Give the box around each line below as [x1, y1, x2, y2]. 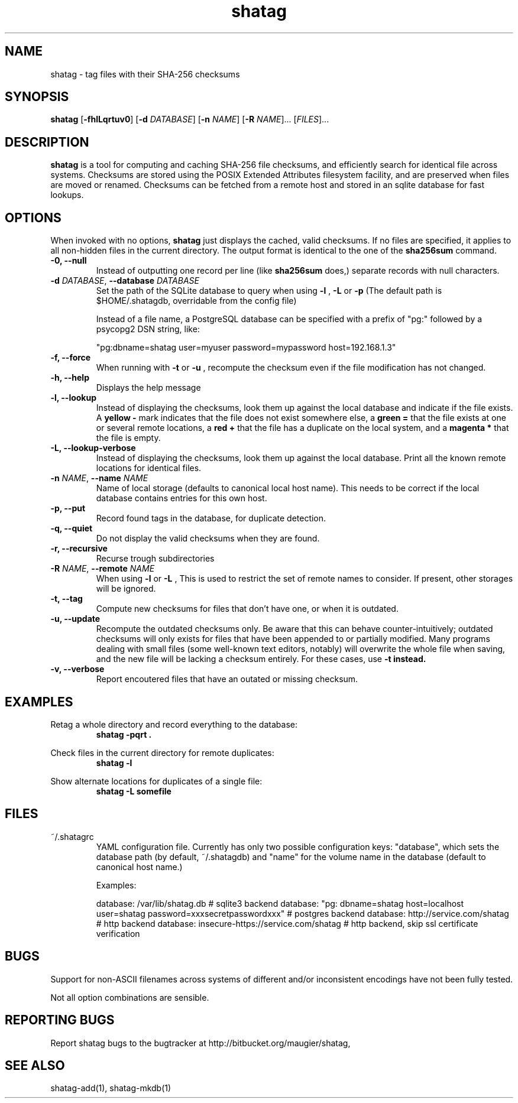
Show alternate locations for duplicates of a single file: [50, 776, 263, 786]
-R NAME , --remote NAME [50, 563, 155, 574]
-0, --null [50, 255, 87, 266]
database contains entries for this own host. [96, 493, 267, 504]
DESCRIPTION [5, 134, 89, 150]
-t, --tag [50, 593, 83, 604]
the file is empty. [96, 433, 161, 443]
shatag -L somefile [96, 786, 171, 796]
